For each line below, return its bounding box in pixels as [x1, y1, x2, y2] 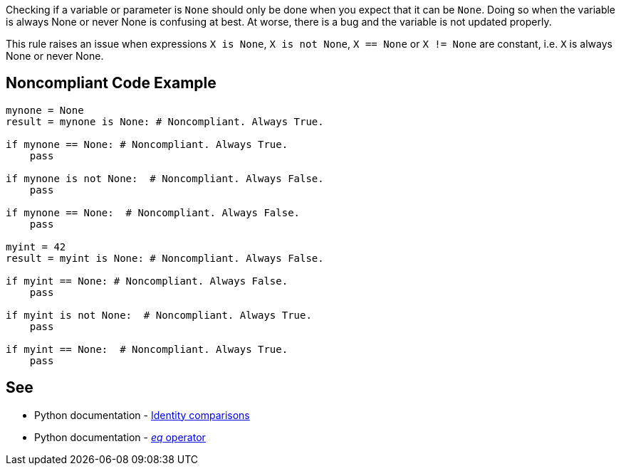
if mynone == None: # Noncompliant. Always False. [6, 206, 301, 218]
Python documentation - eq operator [34, 430, 206, 443]
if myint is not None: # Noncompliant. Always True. [6, 309, 312, 321]
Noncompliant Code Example [6, 74, 216, 92]
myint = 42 [6, 240, 66, 253]
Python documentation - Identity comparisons [34, 408, 250, 421]
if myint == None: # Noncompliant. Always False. [6, 275, 288, 287]
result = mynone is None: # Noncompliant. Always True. [6, 115, 324, 127]
